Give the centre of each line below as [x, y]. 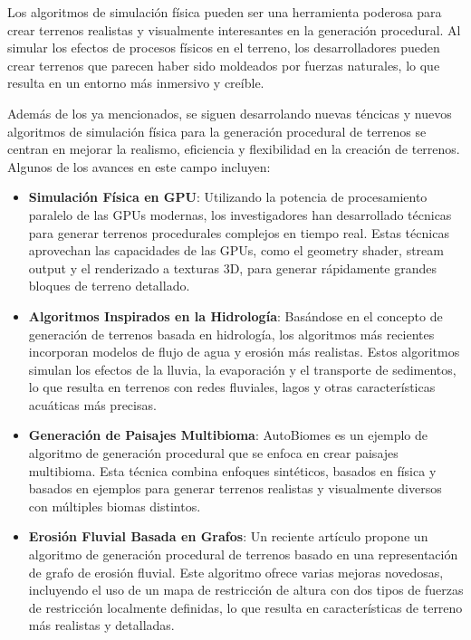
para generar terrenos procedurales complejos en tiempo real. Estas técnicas [239, 232]
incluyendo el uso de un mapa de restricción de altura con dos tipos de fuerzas [246, 590]
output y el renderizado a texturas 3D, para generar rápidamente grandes [233, 267]
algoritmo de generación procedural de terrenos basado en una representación [243, 554]
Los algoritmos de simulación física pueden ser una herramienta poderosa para [225, 12]
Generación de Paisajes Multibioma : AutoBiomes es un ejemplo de [228, 435]
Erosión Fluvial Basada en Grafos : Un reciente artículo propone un [228, 536]
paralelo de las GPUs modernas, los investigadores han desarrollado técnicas [240, 214]
